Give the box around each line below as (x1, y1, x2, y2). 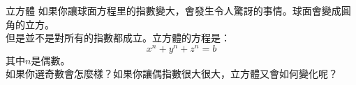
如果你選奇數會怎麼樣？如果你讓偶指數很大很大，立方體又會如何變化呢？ (6, 66, 338, 81)
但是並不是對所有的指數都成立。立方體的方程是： (6, 30, 230, 45)
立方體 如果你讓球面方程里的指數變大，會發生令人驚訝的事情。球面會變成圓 (6, 3, 351, 17)
